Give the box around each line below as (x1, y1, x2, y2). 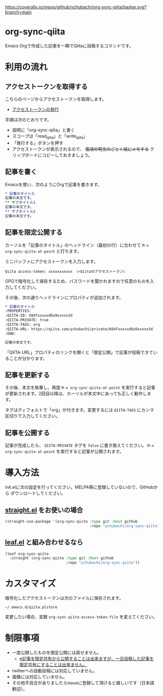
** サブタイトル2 (5, 209, 35, 214)
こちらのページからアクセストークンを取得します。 (5, 96, 107, 102)
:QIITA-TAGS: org (5, 322, 40, 327)
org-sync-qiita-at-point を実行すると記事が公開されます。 (5, 448, 124, 455)
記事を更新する (5, 371, 50, 379)
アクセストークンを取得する (5, 82, 88, 91)
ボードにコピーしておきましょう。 (25, 152, 93, 158)
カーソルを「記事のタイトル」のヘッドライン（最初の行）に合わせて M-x (5, 242, 149, 248)
